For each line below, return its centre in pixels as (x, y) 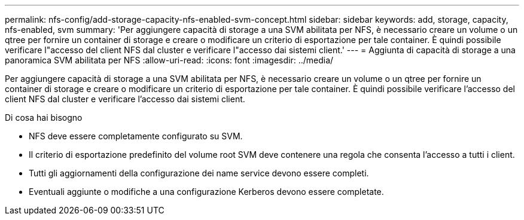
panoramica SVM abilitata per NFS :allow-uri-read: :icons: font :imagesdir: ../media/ (169, 60)
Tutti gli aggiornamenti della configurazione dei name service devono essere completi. (199, 173)
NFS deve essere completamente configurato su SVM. (136, 136)
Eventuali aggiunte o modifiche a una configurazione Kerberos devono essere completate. (206, 192)
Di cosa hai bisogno (44, 117)
